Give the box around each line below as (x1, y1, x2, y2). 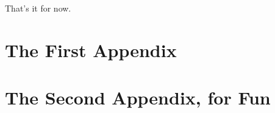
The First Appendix (5, 37, 177, 62)
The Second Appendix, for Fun (5, 85, 271, 110)
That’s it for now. (5, 2, 71, 14)
